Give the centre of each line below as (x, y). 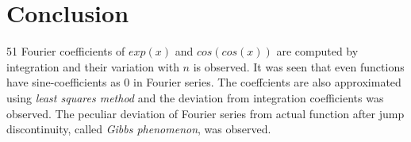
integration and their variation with (93, 66)
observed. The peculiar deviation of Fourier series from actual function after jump (205, 113)
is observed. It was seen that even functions (299, 66)
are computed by (317, 51)
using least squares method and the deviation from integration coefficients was (195, 97)
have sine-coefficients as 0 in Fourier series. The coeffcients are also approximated (204, 82)
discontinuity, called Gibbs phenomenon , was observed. (139, 129)
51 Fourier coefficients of (66, 51)
